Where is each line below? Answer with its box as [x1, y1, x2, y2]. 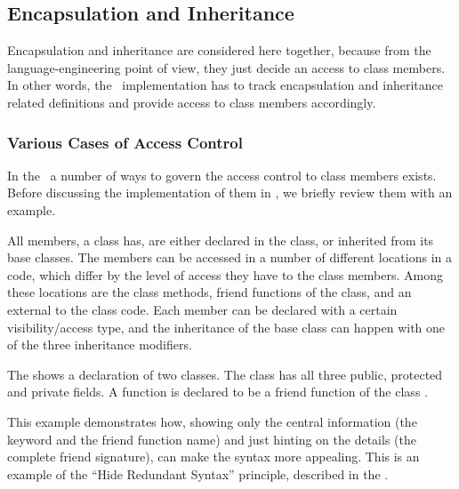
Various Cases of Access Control [7, 131, 243, 153]
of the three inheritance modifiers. [7, 335, 192, 354]
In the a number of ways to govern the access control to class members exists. [7, 165, 437, 184]
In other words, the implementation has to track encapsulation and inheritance [7, 76, 444, 94]
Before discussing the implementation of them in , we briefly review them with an [7, 183, 453, 202]
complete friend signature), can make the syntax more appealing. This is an [7, 447, 420, 466]
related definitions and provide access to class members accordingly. [7, 92, 376, 111]
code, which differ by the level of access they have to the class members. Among [7, 265, 443, 284]
